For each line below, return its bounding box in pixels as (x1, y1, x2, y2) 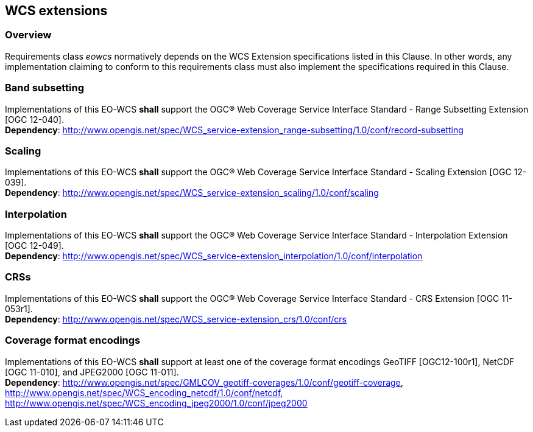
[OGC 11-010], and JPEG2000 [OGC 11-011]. (5, 366, 179, 377)
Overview (5, 29, 52, 41)
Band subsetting (5, 82, 85, 94)
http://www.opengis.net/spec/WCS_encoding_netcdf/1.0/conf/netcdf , (5, 387, 283, 398)
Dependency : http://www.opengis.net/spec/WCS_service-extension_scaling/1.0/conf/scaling (5, 187, 379, 198)
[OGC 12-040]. (5, 114, 64, 125)
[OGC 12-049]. (5, 240, 64, 251)
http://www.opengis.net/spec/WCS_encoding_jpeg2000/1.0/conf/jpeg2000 (5, 397, 308, 408)
